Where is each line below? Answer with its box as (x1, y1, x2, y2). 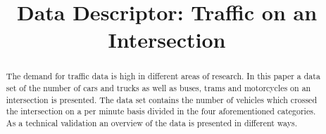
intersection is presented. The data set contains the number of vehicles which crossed (6, 93, 318, 105)
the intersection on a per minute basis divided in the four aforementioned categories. (6, 105, 316, 117)
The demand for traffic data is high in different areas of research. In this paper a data (6, 70, 320, 82)
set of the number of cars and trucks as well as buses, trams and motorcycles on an (6, 82, 311, 94)
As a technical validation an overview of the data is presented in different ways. (6, 116, 297, 128)
